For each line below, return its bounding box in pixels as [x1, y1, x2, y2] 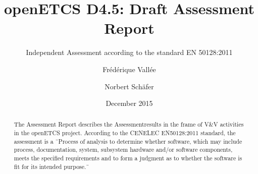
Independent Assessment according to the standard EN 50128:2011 [26, 47, 233, 57]
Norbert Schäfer [105, 81, 154, 91]
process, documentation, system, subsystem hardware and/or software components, [14, 145, 233, 154]
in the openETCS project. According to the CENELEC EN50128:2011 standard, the [14, 129, 236, 137]
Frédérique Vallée [102, 64, 156, 74]
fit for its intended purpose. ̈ [14, 162, 89, 170]
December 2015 [106, 98, 153, 108]
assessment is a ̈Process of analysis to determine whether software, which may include [14, 137, 242, 145]
